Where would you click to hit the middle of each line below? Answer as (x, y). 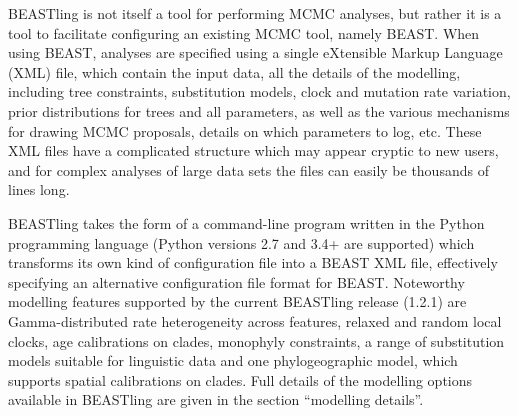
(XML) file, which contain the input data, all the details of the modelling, (234, 71)
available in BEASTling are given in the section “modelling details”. (216, 399)
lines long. (39, 189)
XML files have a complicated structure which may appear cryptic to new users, (253, 150)
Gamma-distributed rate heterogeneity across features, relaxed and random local (255, 320)
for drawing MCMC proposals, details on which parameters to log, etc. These (245, 130)
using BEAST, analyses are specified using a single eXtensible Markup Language (255, 52)
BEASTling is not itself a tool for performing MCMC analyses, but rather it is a (255, 13)
